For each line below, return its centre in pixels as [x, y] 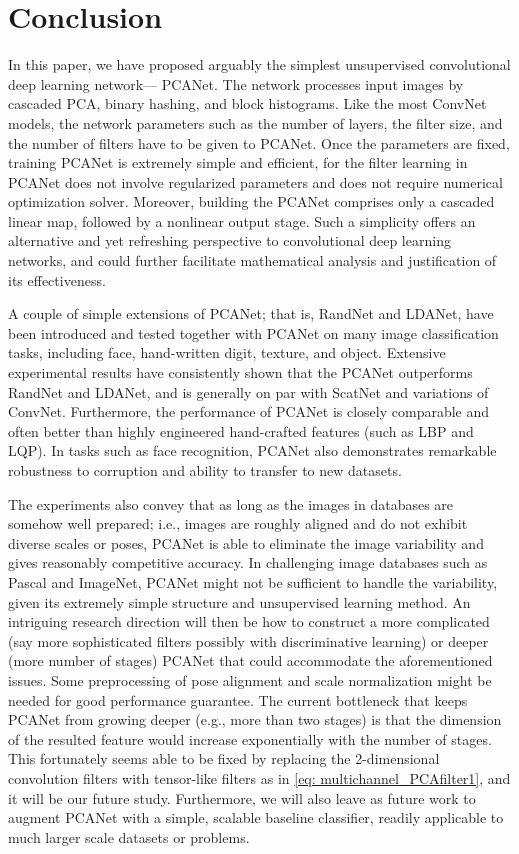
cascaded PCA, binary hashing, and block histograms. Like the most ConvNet [247, 103]
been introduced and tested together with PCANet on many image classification [253, 332]
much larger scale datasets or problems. [129, 836]
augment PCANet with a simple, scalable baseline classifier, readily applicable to [256, 817]
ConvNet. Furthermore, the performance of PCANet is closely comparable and [249, 411]
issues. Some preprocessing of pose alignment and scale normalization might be [250, 679]
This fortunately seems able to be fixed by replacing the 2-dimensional [224, 758]
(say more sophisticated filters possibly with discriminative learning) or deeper [248, 640]
